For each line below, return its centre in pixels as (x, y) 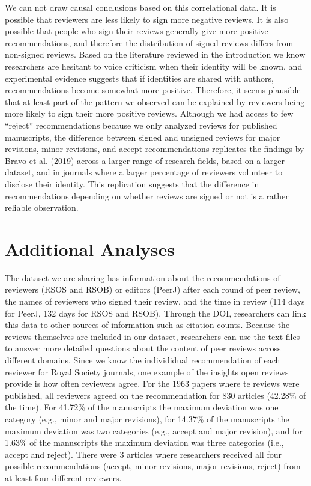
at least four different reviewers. (63, 477)
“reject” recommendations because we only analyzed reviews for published (141, 125)
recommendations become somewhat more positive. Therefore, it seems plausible (153, 90)
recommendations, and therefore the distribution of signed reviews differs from (149, 42)
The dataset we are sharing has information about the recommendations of (143, 277)
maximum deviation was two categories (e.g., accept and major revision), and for (154, 430)
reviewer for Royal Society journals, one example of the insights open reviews (147, 372)
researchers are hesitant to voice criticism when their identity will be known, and (154, 66)
